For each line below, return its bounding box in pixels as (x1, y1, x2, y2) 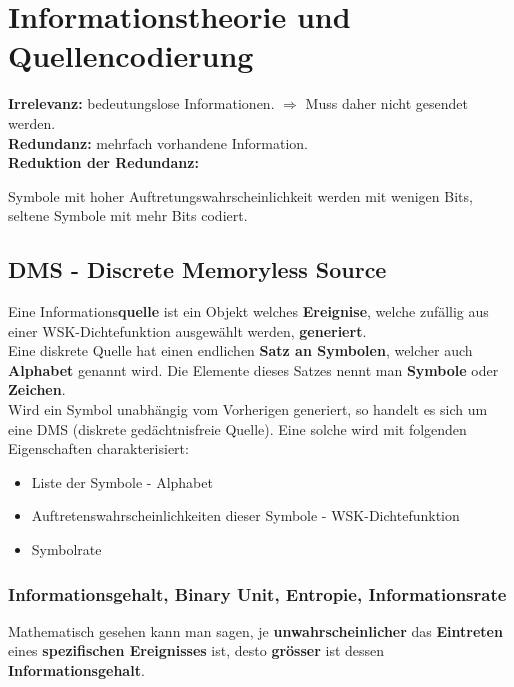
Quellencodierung (8, 35, 254, 76)
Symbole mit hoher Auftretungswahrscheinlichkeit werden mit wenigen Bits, (8, 185, 473, 206)
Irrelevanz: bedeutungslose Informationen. (8, 93, 275, 114)
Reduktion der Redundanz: (8, 152, 199, 173)
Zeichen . (8, 379, 66, 400)
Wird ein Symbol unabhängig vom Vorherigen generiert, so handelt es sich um (8, 399, 488, 420)
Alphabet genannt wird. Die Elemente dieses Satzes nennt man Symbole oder (8, 359, 499, 380)
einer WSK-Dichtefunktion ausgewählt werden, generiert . (8, 320, 367, 341)
